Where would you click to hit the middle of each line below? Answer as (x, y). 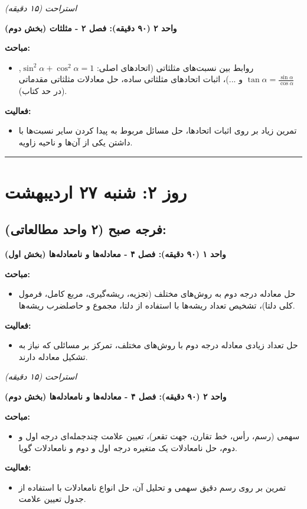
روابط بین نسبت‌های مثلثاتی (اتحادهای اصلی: (175, 67)
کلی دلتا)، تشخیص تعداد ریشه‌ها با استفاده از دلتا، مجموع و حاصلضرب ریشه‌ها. (157, 305)
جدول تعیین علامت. (52, 499)
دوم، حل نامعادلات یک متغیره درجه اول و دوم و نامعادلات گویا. (128, 447)
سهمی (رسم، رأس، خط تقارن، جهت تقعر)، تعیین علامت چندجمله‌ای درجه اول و (159, 436)
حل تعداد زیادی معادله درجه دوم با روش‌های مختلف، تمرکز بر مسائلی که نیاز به (158, 345)
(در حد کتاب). (43, 91)
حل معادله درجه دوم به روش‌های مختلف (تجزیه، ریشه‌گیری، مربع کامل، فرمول (157, 294)
